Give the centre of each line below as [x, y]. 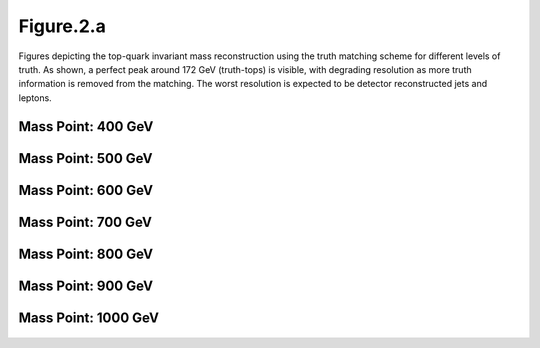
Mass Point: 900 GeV [86, 285]
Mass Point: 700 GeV [85, 221]
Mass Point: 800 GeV [86, 253]
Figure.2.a [62, 26]
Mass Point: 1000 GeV [89, 317]
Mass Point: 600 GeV [86, 190]
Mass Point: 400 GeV [86, 126]
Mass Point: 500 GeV [86, 158]
